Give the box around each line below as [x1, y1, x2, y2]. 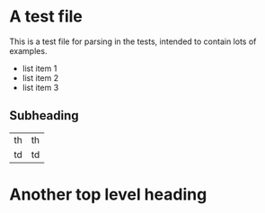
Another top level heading [9, 184, 208, 204]
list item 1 [22, 63, 57, 74]
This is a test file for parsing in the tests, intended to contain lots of [9, 36, 257, 47]
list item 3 [22, 82, 59, 93]
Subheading [9, 108, 79, 123]
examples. [9, 45, 48, 56]
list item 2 [22, 72, 59, 83]
